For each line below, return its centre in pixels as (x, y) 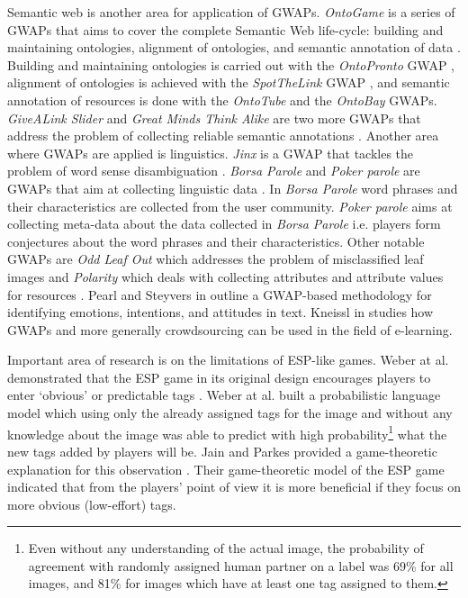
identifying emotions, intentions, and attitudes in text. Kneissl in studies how (220, 312)
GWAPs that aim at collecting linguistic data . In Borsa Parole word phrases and (233, 188)
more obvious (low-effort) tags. (92, 504)
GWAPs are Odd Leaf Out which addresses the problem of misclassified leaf (216, 259)
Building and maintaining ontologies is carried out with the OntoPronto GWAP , (231, 64)
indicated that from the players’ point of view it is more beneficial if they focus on (234, 487)
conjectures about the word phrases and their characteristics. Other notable (216, 241)
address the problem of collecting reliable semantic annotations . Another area (223, 136)
